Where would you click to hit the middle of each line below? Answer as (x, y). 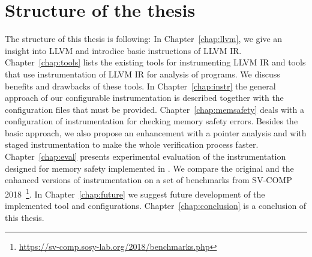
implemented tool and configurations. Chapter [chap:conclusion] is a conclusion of (156, 206)
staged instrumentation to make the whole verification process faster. (132, 144)
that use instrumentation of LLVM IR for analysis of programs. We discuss (142, 74)
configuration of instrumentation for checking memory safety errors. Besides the (151, 121)
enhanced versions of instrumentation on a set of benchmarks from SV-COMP (148, 180)
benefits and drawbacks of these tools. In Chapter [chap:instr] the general (140, 86)
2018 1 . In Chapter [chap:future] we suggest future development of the (135, 193)
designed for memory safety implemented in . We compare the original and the (149, 168)
